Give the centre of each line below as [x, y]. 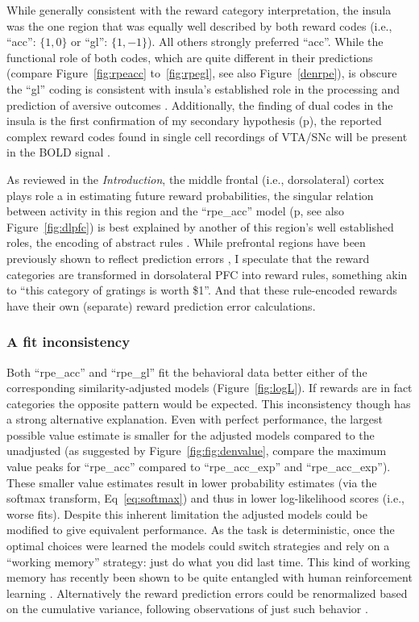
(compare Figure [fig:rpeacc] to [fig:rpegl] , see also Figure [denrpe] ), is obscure [202, 73]
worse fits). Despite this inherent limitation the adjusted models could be [187, 513]
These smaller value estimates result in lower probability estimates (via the [192, 482]
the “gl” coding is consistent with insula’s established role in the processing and [203, 88]
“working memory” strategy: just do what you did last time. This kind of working [208, 561]
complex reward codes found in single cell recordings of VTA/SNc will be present [207, 136]
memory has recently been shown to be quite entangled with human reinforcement [209, 577]
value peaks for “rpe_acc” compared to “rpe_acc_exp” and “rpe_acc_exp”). [199, 467]
